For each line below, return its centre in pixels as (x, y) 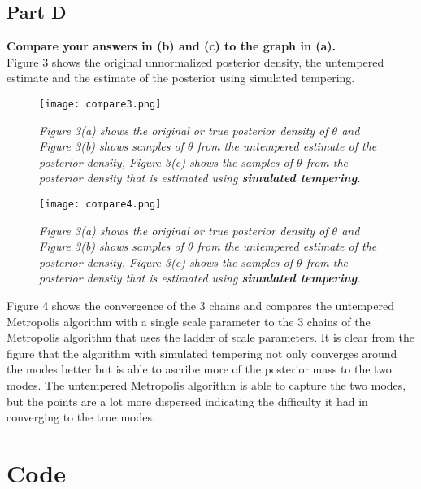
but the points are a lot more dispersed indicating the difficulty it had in (187, 401)
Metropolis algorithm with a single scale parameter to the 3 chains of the (189, 321)
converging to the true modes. (81, 417)
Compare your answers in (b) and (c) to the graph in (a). (171, 46)
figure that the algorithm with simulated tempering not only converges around (202, 353)
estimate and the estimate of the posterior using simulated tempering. (181, 78)
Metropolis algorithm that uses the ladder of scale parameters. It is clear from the (210, 337)
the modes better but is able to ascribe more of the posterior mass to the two (199, 369)
